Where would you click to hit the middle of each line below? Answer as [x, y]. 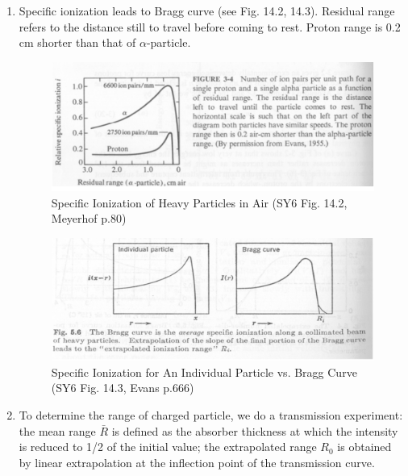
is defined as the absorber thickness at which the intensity [255, 430]
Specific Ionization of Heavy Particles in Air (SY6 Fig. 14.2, [199, 202]
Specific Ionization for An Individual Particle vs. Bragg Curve [204, 372]
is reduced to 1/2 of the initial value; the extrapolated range [168, 447]
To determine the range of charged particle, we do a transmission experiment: [211, 415]
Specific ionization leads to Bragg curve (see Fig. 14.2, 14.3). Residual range [207, 10]
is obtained [364, 447]
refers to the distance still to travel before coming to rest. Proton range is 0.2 [210, 26]
